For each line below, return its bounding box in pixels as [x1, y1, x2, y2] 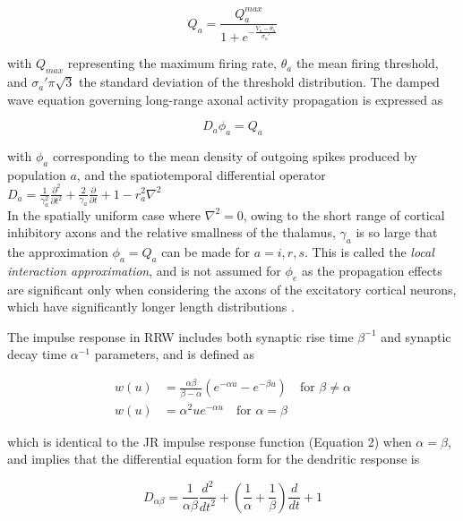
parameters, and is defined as [94, 345, 255, 363]
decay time [7, 345, 67, 363]
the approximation [7, 243, 108, 260]
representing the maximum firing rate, [67, 54, 278, 73]
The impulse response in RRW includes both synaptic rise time [7, 327, 354, 346]
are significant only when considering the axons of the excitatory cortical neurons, [7, 279, 457, 298]
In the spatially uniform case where [7, 205, 201, 224]
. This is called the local [304, 243, 434, 260]
